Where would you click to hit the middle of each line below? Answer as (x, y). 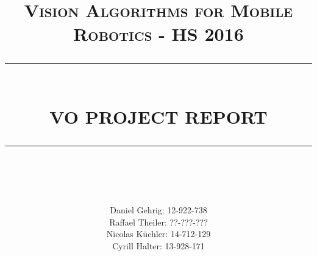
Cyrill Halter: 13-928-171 (158, 245)
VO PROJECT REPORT (158, 116)
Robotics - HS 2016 (158, 34)
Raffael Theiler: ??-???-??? (158, 222)
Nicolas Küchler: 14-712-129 (158, 234)
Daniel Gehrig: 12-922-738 (158, 210)
